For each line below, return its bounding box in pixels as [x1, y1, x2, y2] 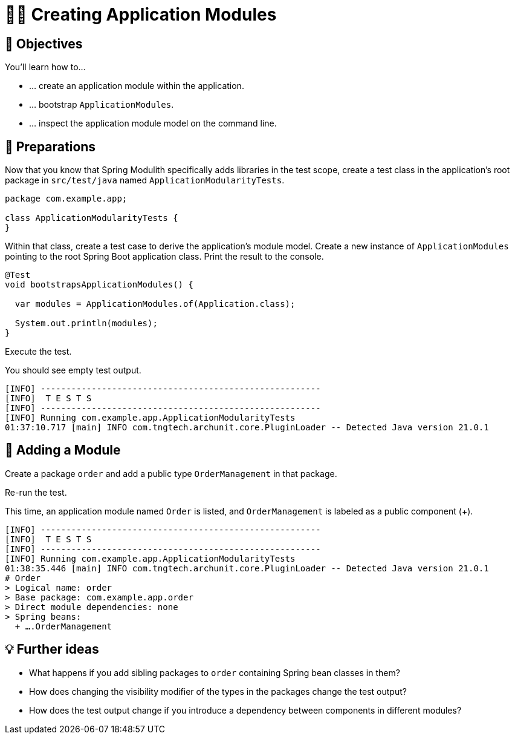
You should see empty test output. [5, 365, 141, 376]
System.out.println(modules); [15, 318, 158, 329]
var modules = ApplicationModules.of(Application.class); [15, 299, 296, 309]
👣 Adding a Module [5, 442, 121, 458]
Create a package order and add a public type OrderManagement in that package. [5, 468, 337, 479]
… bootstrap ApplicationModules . [29, 99, 174, 110]
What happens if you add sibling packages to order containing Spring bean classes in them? [29, 667, 400, 678]
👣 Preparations [5, 139, 96, 154]
